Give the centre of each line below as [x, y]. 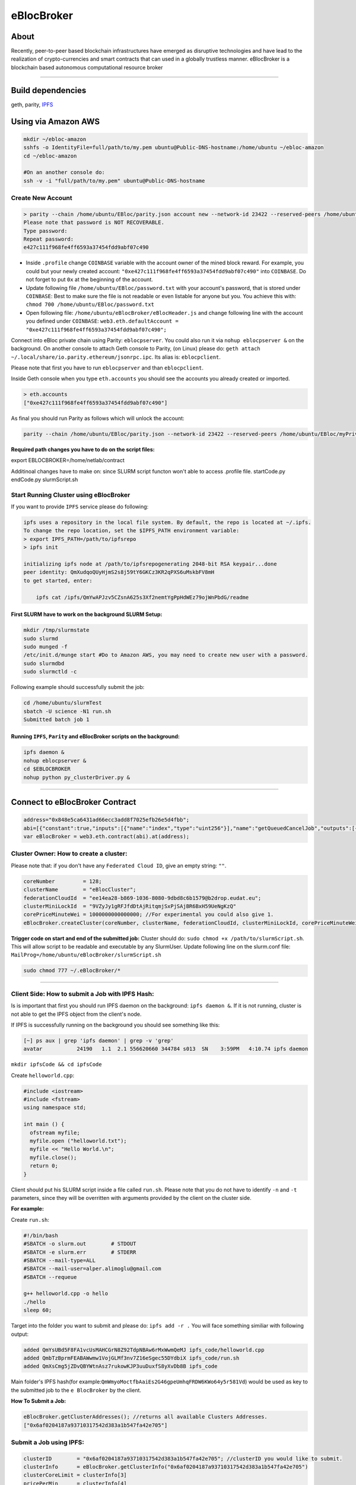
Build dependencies [49, 90]
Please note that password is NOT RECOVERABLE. [94, 222]
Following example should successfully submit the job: [78, 687]
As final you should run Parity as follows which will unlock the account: [98, 418]
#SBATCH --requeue [50, 1277]
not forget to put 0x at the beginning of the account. [90, 280]
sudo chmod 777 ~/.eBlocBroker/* [72, 971]
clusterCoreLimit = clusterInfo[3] [75, 1475]
